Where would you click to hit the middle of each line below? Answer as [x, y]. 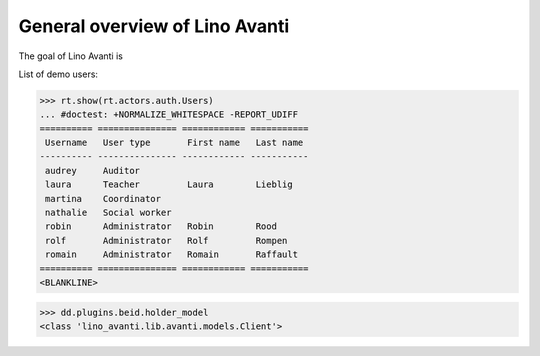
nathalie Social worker [108, 213]
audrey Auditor [92, 170]
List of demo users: [58, 74]
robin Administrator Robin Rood [161, 226]
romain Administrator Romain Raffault [172, 254]
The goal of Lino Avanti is [71, 56]
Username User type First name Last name [174, 143]
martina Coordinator [103, 198]
